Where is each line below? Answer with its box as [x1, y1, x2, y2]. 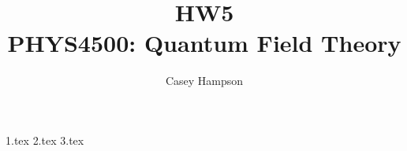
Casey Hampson [165, 72, 244, 89]
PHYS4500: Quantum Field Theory [7, 27, 401, 59]
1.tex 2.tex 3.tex [6, 131, 84, 148]
